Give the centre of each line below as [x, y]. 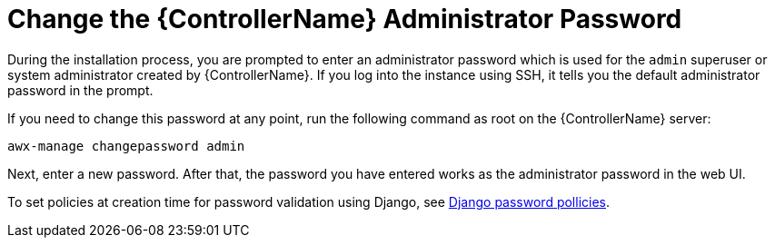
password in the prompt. [80, 90]
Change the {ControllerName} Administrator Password [345, 19]
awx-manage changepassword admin [126, 146]
